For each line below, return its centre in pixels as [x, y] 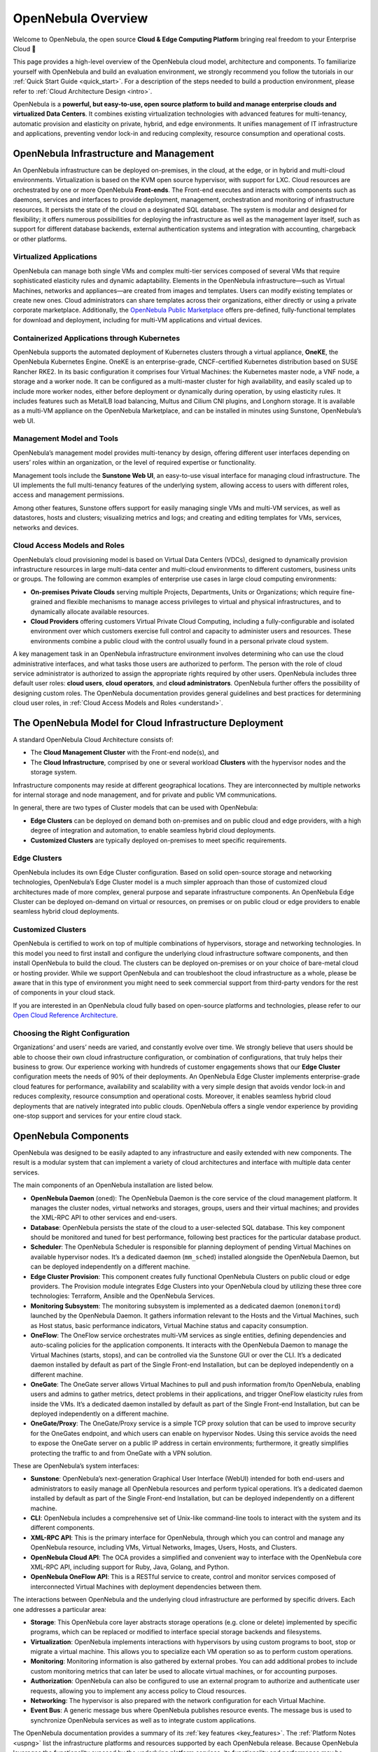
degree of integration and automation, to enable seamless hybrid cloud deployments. [153, 830]
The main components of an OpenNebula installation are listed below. [113, 1185]
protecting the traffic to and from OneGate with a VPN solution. [121, 1453]
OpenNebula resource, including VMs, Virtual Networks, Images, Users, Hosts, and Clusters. [164, 1547]
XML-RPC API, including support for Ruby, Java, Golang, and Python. [130, 1567]
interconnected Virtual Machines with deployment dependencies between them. [146, 1587]
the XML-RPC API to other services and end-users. [104, 1218]
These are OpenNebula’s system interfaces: [76, 1466]
